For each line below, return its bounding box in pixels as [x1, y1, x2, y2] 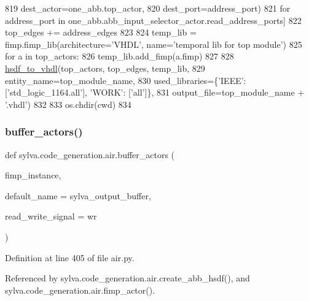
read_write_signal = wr [5, 210, 97, 223]
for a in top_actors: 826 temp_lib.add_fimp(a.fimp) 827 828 [5, 50, 234, 63]
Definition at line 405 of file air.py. [5, 251, 135, 264]
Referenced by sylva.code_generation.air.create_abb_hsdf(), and [5, 272, 250, 284]
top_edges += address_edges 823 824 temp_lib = [5, 26, 197, 39]
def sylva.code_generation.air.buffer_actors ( [5, 148, 175, 161]
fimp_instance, [5, 169, 61, 181]
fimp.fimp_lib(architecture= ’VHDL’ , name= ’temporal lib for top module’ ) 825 [5, 37, 302, 50]
